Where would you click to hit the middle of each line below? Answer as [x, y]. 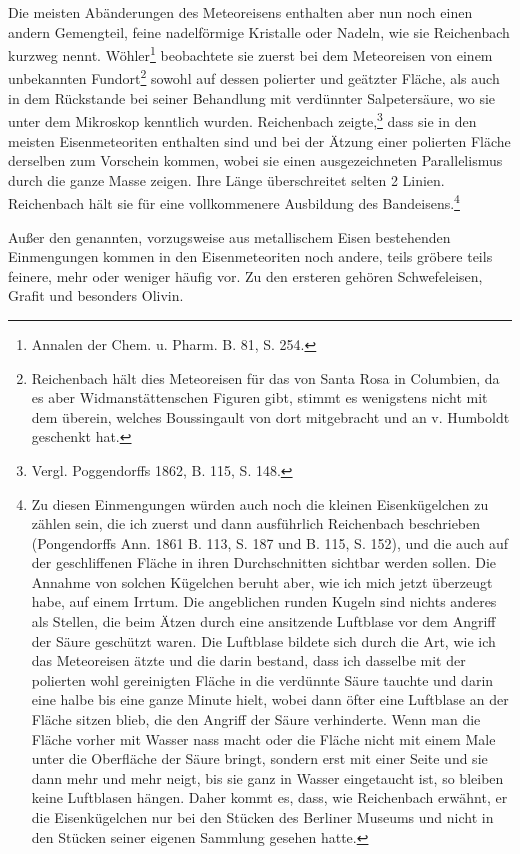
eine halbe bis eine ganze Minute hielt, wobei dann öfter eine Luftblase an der [270, 699]
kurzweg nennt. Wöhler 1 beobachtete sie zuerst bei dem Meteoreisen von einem [250, 53]
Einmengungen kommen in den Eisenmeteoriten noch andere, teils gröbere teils [250, 256]
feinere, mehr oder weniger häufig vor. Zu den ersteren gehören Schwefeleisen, [245, 275]
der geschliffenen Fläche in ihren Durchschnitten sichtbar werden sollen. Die [264, 562]
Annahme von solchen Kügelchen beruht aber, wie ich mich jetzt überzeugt [262, 581]
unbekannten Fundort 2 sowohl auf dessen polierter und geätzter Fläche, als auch [254, 77]
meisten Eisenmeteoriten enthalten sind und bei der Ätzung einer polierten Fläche [259, 140]
